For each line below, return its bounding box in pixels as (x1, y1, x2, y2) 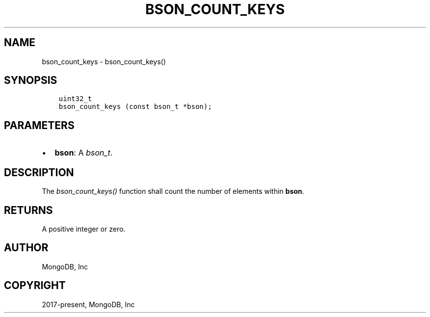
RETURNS (4, 204, 53, 216)
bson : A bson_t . (54, 148, 113, 158)
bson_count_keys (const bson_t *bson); (58, 103, 212, 111)
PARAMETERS (4, 119, 75, 132)
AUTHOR (4, 241, 49, 254)
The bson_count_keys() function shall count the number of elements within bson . (42, 187, 304, 196)
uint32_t (58, 95, 92, 103)
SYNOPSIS (4, 74, 57, 87)
